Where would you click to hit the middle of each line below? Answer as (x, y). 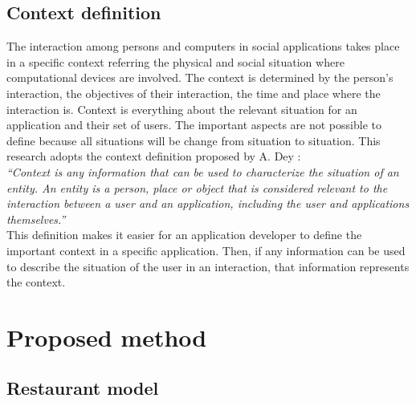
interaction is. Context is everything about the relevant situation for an (182, 109)
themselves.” (36, 219)
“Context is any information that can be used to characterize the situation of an (203, 171)
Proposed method (107, 337)
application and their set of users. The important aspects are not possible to (194, 125)
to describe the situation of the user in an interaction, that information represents (208, 266)
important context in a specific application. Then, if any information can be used (206, 250)
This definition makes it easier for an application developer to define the (184, 235)
